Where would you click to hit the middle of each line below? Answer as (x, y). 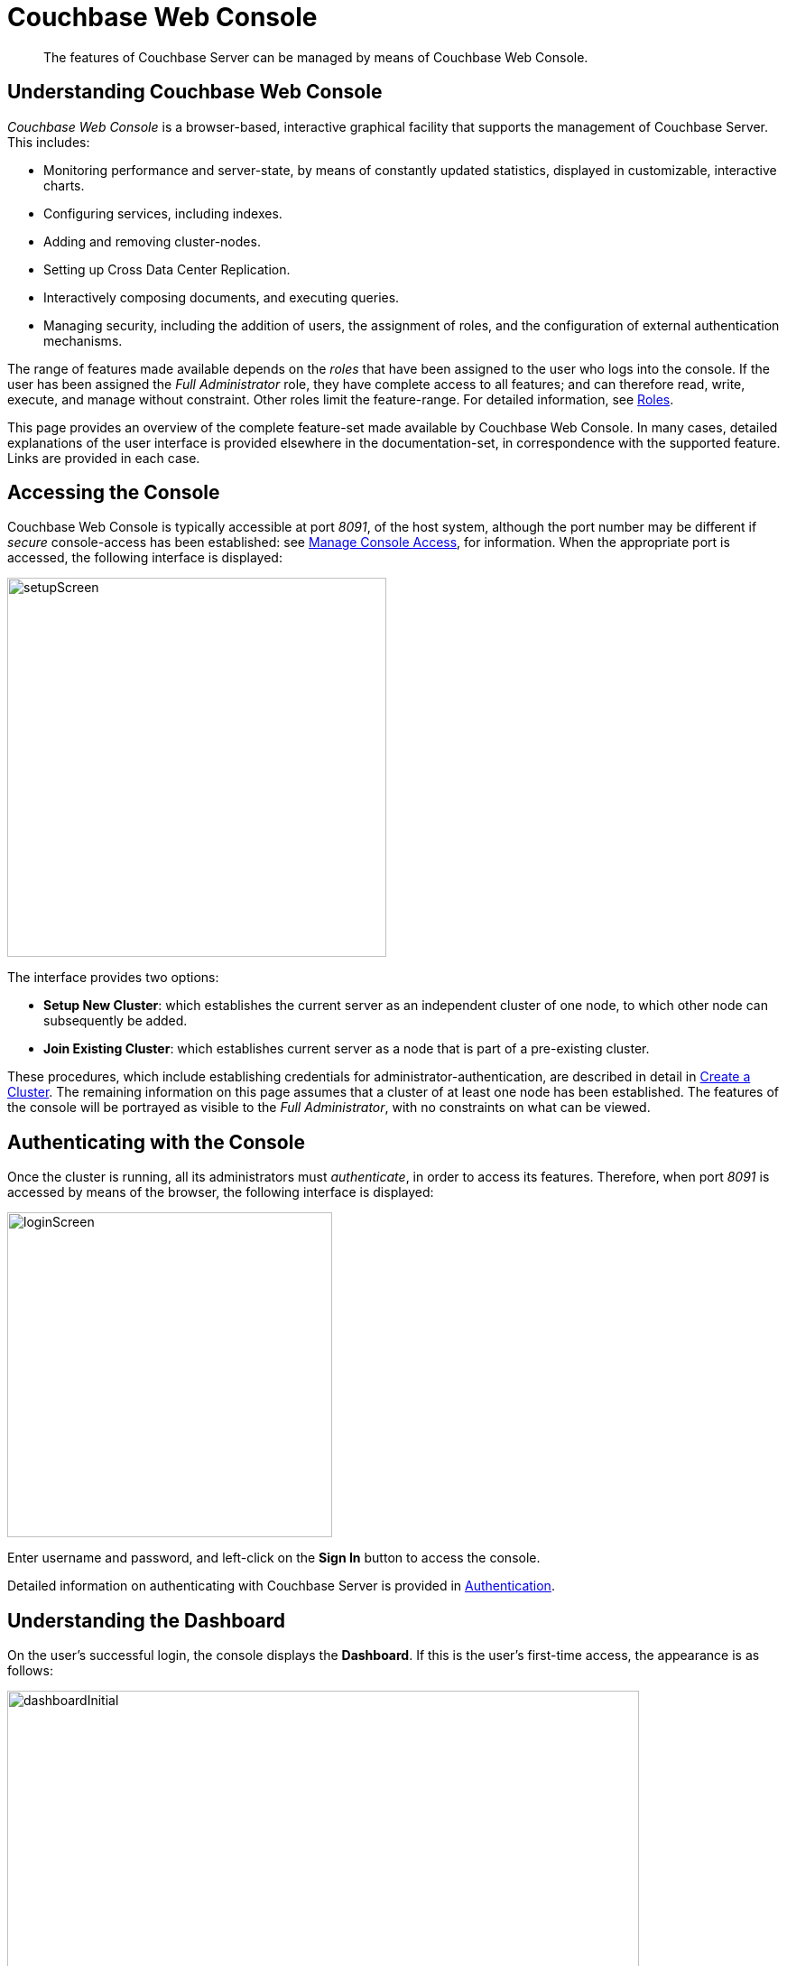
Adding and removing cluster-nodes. (152, 241)
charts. (64, 185)
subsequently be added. (116, 1021)
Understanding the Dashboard (147, 1620)
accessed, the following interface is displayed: (145, 558)
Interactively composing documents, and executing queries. (222, 297)
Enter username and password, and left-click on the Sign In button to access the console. (274, 1558)
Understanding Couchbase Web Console (195, 92)
